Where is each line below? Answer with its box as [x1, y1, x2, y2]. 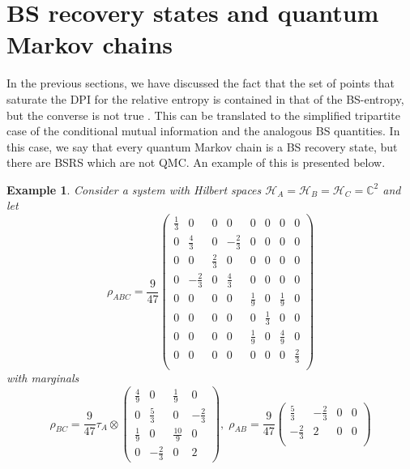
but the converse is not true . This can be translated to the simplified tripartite [6, 106, 400, 123]
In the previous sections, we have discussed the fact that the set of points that [6, 75, 395, 92]
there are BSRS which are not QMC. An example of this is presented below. [6, 154, 386, 171]
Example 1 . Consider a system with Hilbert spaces [6, 181, 262, 198]
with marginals [6, 369, 79, 386]
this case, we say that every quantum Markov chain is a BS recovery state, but [6, 138, 398, 155]
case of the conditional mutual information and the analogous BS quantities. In [6, 122, 400, 139]
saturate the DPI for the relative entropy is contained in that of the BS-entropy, [6, 90, 404, 107]
